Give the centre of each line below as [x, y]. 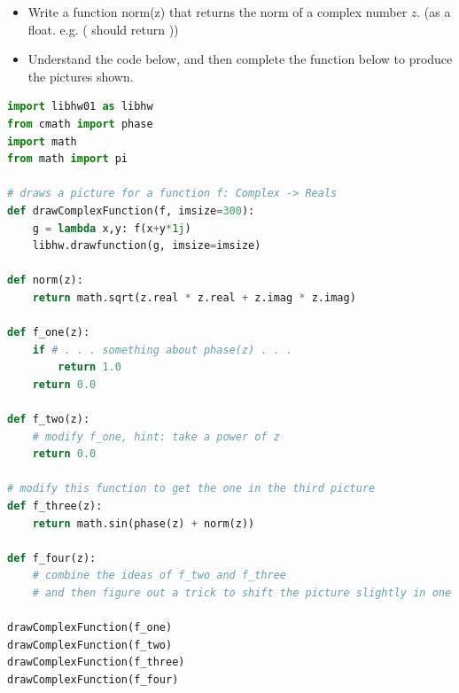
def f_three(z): [55, 506]
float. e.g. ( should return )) [103, 29]
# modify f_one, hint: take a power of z [156, 436]
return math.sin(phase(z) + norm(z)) [144, 523]
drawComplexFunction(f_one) [90, 628]
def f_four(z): [52, 558]
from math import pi [68, 159]
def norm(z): [45, 280]
